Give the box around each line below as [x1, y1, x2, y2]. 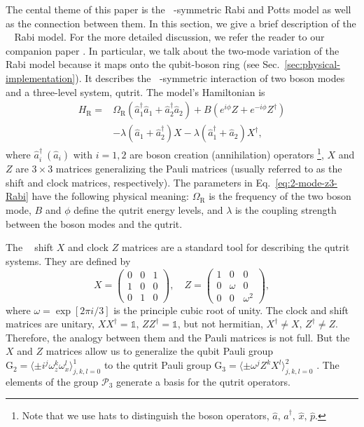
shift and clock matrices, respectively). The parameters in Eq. [6, 175, 271, 189]
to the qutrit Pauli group [104, 358, 211, 372]
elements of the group [6, 374, 99, 388]
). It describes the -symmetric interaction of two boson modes [75, 70, 345, 85]
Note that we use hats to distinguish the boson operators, [22, 408, 269, 423]
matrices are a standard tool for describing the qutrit [121, 240, 350, 255]
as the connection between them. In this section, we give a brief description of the [6, 15, 356, 30]
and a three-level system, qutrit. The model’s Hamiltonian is [6, 84, 265, 99]
